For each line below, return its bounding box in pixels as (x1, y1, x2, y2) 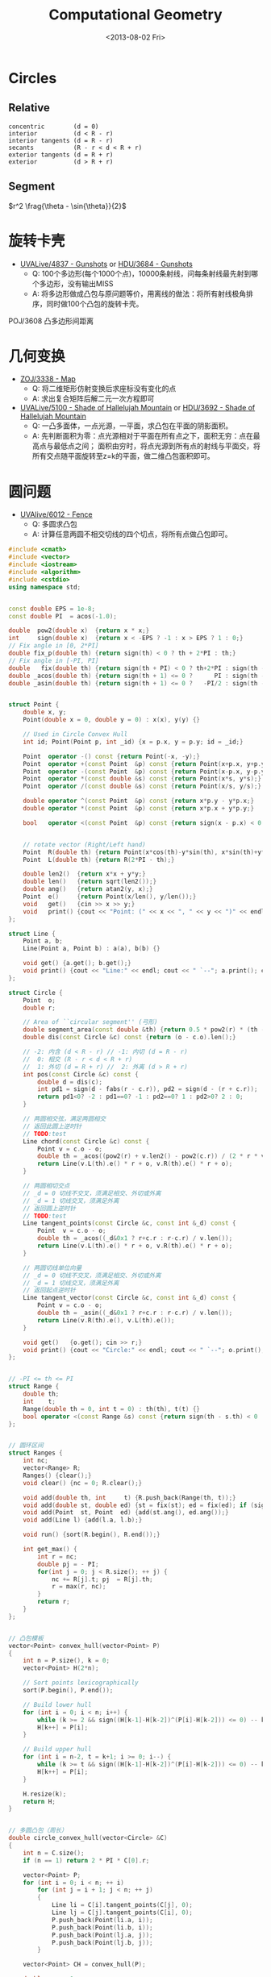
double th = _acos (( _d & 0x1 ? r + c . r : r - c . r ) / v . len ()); (37, 1234, 233, 1242)
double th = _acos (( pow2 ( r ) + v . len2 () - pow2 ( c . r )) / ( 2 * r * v (37, 1152, 265, 1160)
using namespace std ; (8, 583, 81, 591)
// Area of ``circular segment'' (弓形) (23, 1018, 158, 1026)
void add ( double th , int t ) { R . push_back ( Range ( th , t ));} (23, 1493, 236, 1501)
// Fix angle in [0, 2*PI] (8, 642, 99, 650)
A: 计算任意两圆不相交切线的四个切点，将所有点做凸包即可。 (31, 530, 232, 539)
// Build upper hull (23, 1746, 92, 1754)
